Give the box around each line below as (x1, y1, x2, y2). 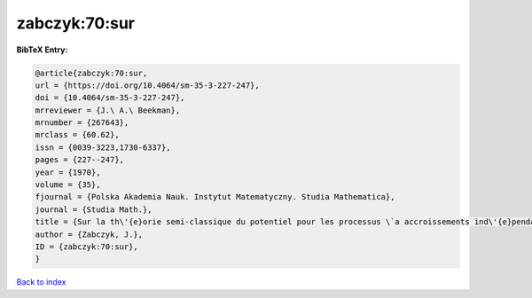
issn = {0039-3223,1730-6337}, (35, 142, 172, 153)
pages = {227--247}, (35, 155, 124, 165)
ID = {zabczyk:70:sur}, (35, 242, 139, 252)
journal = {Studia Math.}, (35, 204, 153, 215)
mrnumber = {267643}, (35, 118, 129, 128)
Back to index (16, 277, 66, 287)
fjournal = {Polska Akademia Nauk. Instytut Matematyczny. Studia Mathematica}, (35, 192, 395, 202)
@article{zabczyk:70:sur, (35, 67, 148, 78)
